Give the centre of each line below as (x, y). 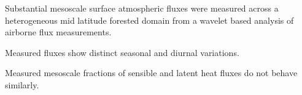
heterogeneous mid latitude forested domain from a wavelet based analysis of (149, 20)
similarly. (22, 84)
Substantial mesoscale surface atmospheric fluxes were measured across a (142, 8)
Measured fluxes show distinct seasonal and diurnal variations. (122, 52)
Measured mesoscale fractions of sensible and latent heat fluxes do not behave (151, 73)
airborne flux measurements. (58, 32)
